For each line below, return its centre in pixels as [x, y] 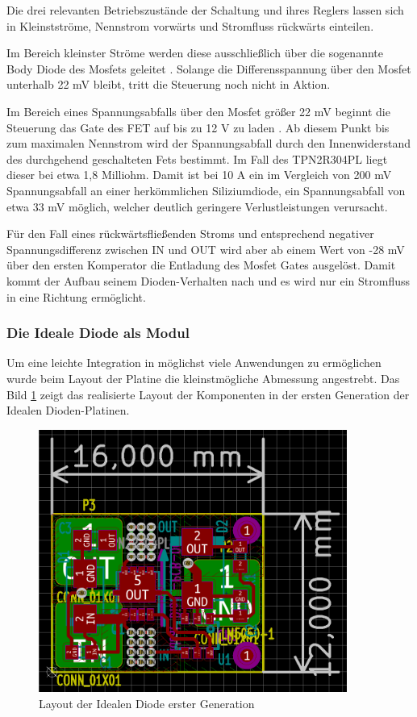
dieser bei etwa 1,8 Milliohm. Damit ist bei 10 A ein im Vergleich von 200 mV [199, 175]
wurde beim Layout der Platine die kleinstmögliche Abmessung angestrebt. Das [203, 378]
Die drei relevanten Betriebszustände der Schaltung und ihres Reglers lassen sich [205, 10]
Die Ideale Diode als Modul [98, 333]
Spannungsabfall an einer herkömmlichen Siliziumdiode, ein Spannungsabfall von [206, 190]
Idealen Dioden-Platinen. [68, 410]
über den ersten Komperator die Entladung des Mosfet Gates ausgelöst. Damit [201, 265]
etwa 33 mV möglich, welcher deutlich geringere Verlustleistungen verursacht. [197, 206]
